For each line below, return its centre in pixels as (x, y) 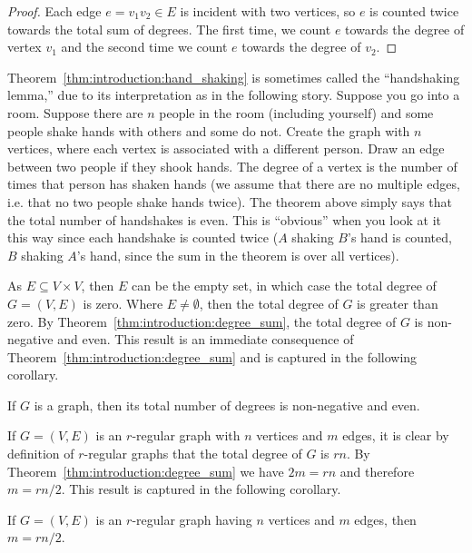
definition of (41, 454)
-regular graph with (186, 435)
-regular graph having (192, 519)
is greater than (398, 303)
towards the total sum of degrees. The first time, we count (169, 29)
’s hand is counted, (400, 237)
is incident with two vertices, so (268, 11)
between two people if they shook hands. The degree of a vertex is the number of (232, 166)
